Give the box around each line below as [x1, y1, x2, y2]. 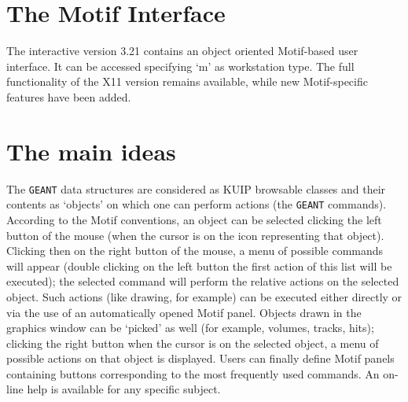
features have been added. [6, 88, 131, 105]
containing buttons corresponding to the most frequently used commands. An [6, 365, 380, 382]
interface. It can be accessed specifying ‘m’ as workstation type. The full [6, 57, 355, 74]
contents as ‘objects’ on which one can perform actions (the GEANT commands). [6, 196, 387, 212]
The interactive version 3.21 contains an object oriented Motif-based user [6, 42, 358, 59]
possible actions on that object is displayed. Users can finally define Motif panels [6, 350, 395, 367]
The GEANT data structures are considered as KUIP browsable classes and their [6, 180, 386, 197]
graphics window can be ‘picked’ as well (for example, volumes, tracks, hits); [6, 319, 374, 336]
